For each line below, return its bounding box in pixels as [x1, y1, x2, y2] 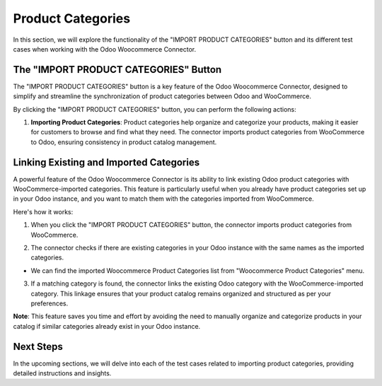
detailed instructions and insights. [13, 369, 112, 378]
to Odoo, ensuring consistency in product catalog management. [30, 138, 217, 146]
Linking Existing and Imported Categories [13, 156, 200, 168]
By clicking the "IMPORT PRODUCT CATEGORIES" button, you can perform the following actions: [13, 105, 296, 113]
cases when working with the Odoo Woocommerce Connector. [13, 45, 197, 53]
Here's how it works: [13, 207, 74, 216]
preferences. [30, 299, 69, 308]
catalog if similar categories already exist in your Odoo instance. [13, 322, 201, 330]
